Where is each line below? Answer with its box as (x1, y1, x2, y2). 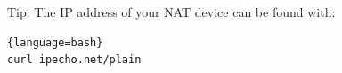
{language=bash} (7, 36, 103, 49)
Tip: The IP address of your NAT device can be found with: (7, 3, 336, 20)
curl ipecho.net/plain (7, 53, 142, 67)
